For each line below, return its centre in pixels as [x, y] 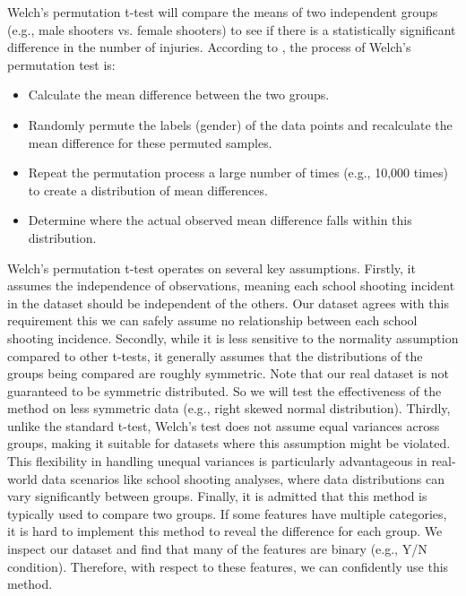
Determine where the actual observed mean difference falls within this [220, 220]
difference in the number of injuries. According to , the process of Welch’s [209, 47]
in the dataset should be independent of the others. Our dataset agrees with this [228, 302]
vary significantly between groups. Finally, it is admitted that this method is [217, 496]
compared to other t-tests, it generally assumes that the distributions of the [215, 355]
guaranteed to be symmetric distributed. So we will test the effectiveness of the [224, 390]
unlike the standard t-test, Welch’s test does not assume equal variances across [224, 425]
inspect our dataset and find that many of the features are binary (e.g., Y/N [217, 549]
